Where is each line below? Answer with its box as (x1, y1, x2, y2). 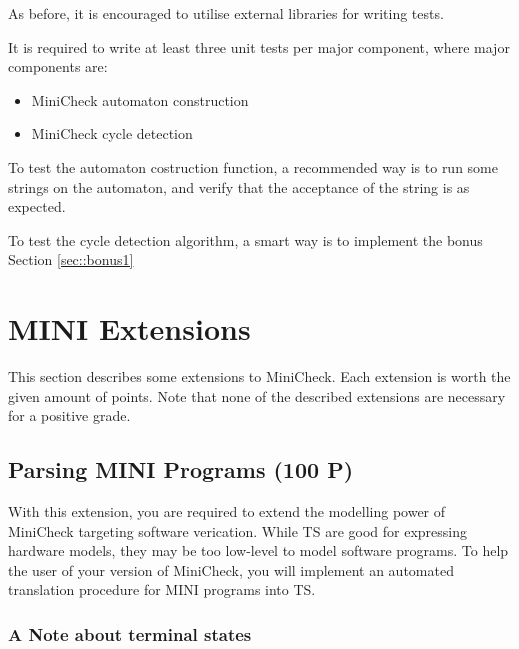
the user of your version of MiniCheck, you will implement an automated (8, 559, 454, 580)
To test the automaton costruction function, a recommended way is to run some (8, 156, 498, 177)
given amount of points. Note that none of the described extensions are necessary (8, 385, 506, 406)
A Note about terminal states (8, 621, 252, 646)
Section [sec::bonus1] (8, 249, 134, 270)
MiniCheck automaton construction (31, 89, 249, 110)
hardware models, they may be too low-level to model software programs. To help (8, 540, 509, 561)
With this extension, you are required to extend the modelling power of (8, 501, 446, 522)
